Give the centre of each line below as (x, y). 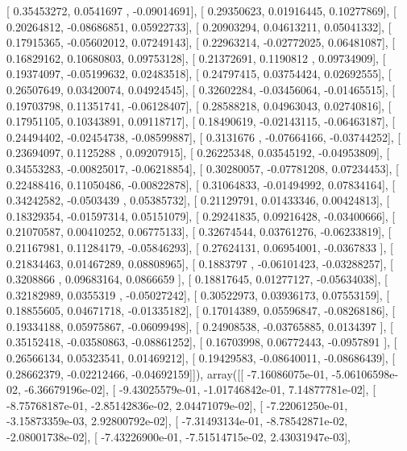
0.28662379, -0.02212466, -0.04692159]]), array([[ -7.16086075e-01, (168, 373)
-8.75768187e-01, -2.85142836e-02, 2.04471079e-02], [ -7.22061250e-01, (177, 405)
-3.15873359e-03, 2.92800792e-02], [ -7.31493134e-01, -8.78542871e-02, (177, 421)
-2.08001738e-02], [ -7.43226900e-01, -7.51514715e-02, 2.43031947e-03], (179, 437)
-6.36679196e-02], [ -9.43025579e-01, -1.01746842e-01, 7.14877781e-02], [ (200, 389)
